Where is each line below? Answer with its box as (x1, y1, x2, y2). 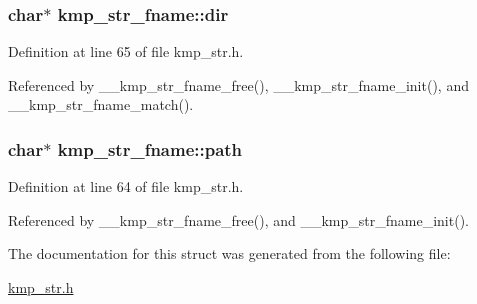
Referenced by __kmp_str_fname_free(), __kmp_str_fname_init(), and (8, 74, 469, 95)
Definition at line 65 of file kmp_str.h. (8, 41, 244, 62)
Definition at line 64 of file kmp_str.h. (8, 176, 244, 197)
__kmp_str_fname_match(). (8, 94, 194, 115)
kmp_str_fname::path (57, 136, 243, 161)
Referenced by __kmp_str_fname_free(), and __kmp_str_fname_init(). (8, 209, 469, 230)
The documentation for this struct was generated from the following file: (8, 243, 451, 264)
